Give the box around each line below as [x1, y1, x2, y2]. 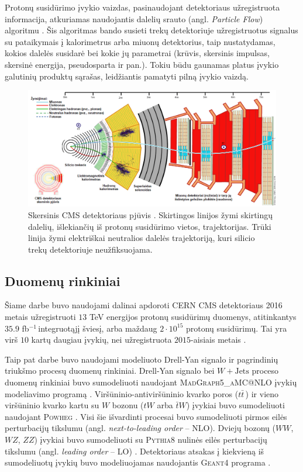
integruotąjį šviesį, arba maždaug [38, 322, 157, 334]
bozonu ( [112, 399, 144, 411]
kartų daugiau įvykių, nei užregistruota [31, 333, 172, 346]
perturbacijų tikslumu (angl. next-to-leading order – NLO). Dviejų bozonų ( [5, 422, 276, 434]
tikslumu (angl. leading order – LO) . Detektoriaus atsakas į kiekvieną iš [5, 445, 264, 457]
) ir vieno [245, 387, 279, 399]
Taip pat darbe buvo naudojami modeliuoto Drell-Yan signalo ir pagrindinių [5, 353, 278, 365]
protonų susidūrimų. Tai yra [186, 322, 287, 334]
